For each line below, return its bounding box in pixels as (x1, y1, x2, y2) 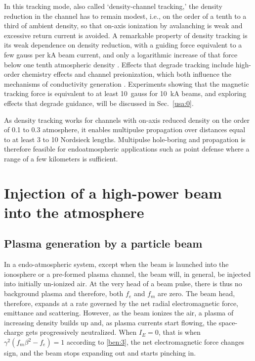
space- (218, 317, 238, 327)
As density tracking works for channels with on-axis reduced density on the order (4, 114, 250, 125)
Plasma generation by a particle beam (4, 236, 203, 251)
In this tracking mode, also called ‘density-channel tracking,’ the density (4, 1, 222, 11)
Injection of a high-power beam (4, 182, 222, 203)
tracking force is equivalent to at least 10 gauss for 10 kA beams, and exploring (4, 88, 247, 99)
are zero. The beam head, (158, 288, 235, 299)
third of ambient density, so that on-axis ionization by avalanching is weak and (4, 20, 243, 31)
